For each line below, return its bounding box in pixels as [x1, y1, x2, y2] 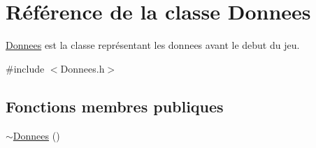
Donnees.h [60, 61, 105, 75]
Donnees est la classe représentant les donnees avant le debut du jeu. [6, 38, 300, 52]
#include [6, 61, 45, 75]
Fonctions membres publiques [6, 95, 224, 117]
